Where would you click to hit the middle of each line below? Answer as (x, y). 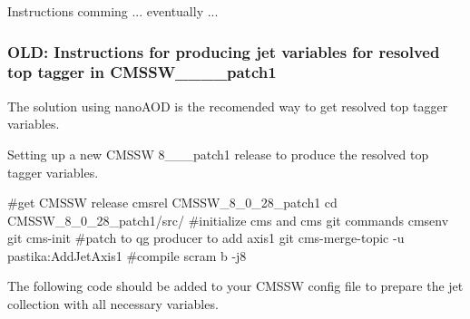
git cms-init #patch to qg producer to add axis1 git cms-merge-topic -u (206, 238)
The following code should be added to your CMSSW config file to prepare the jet (235, 286)
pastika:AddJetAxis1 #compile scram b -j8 (127, 255)
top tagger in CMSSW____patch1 (142, 72)
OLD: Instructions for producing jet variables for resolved (224, 51)
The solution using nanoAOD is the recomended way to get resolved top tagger (228, 106)
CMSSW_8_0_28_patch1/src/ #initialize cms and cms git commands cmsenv (228, 220)
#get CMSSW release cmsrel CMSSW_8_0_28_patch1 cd (172, 203)
